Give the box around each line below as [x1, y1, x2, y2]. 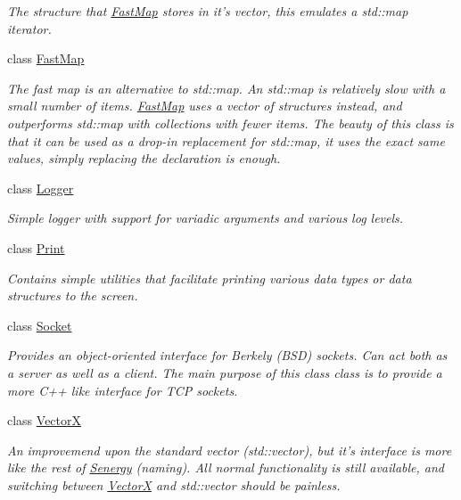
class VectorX [7, 411, 82, 430]
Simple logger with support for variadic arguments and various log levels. [7, 209, 404, 227]
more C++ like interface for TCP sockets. [7, 381, 238, 399]
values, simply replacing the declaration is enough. [7, 149, 281, 168]
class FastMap [7, 49, 85, 68]
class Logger [7, 178, 74, 197]
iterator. [7, 19, 52, 37]
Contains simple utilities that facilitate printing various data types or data [7, 268, 412, 287]
